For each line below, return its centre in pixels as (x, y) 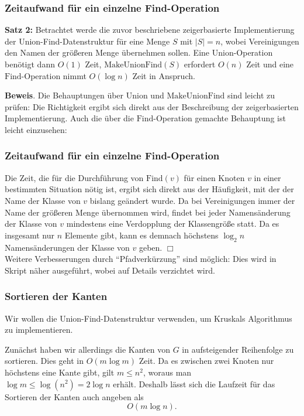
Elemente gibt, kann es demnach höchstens (141, 235)
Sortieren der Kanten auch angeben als (74, 396)
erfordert (200, 64)
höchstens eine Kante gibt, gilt (60, 372)
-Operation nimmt (54, 75)
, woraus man (167, 372)
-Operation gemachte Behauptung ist (220, 118)
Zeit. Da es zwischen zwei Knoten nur (206, 361)
